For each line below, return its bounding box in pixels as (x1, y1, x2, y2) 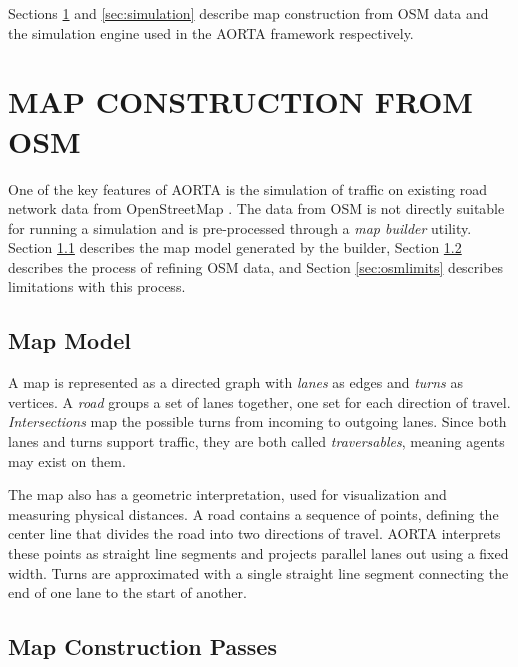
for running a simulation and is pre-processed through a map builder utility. (8, 217, 472, 238)
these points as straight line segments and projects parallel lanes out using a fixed (8, 543, 509, 564)
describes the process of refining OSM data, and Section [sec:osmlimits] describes (8, 256, 504, 277)
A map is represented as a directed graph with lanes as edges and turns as (8, 372, 464, 393)
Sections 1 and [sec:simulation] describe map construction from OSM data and (8, 3, 489, 23)
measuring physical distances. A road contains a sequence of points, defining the (8, 503, 499, 524)
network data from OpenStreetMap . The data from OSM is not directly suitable (8, 198, 505, 219)
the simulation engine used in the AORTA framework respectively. (8, 22, 414, 43)
